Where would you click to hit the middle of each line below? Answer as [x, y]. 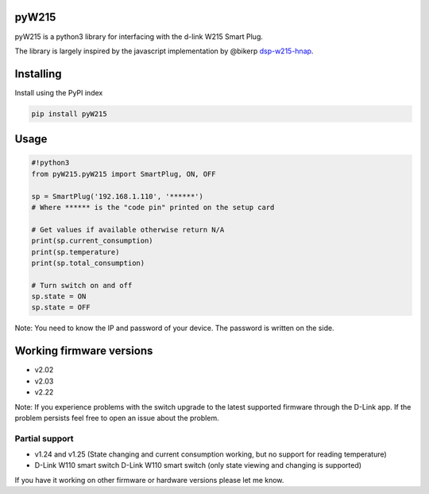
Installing [39, 74]
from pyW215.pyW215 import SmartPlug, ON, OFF [124, 174]
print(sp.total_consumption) [88, 263]
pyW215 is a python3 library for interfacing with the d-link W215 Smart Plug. [139, 37]
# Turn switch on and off [82, 285]
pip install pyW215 [69, 114]
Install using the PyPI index [59, 92]
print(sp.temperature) [75, 252]
